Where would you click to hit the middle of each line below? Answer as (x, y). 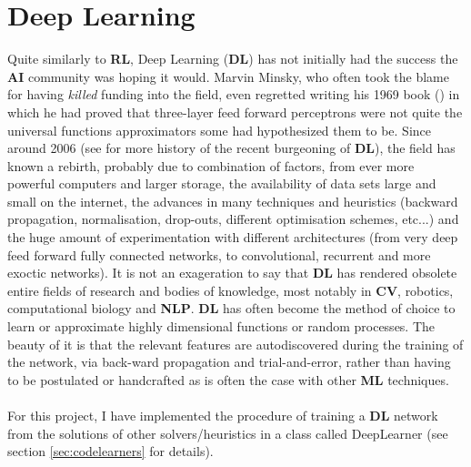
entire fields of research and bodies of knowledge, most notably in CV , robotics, (230, 290)
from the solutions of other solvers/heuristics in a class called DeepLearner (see (228, 433)
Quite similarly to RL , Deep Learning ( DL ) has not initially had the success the (233, 59)
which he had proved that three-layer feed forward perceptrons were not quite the (235, 112)
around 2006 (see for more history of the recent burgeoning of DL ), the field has (231, 148)
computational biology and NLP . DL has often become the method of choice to (231, 308)
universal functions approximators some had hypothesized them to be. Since (220, 130)
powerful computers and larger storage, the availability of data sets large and (222, 183)
